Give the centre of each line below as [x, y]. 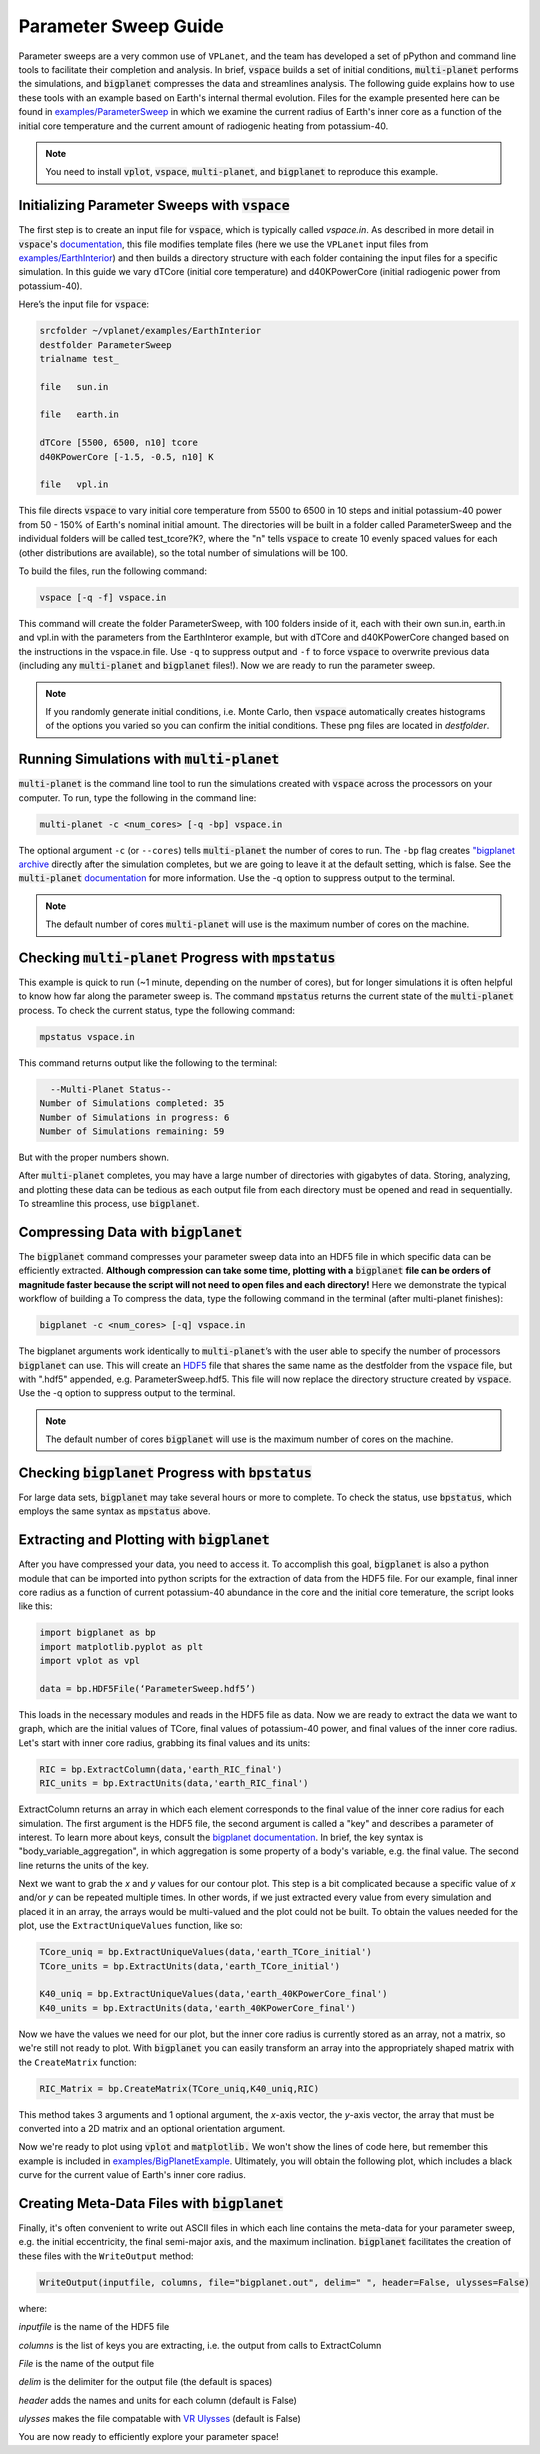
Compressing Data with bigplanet [130, 1231]
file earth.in [79, 414]
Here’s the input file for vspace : [84, 304]
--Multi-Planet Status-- [111, 1089]
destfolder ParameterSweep [105, 344]
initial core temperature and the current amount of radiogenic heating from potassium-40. [203, 126]
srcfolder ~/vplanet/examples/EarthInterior [150, 331]
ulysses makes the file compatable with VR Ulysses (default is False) [160, 2419]
